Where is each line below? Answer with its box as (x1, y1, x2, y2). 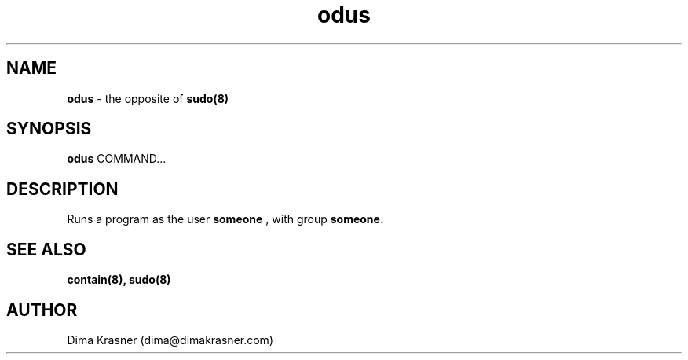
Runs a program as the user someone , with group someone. (67, 212, 384, 226)
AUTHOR (6, 299, 78, 320)
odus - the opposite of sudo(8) (67, 91, 229, 105)
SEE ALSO (6, 239, 86, 259)
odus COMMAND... (67, 152, 167, 166)
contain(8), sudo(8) (67, 273, 171, 287)
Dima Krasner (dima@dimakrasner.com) (67, 332, 273, 347)
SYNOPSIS (6, 119, 92, 139)
